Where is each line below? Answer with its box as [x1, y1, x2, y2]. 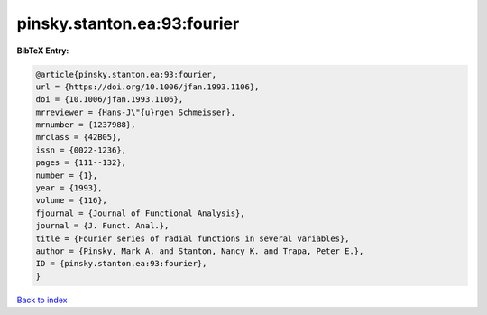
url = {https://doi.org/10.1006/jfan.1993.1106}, [35, 81, 260, 92]
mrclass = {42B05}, [35, 132, 122, 143]
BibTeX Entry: [16, 45, 69, 56]
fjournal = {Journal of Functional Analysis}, [35, 208, 245, 218]
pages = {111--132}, [35, 158, 126, 168]
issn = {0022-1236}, [35, 144, 126, 155]
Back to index [16, 294, 68, 305]
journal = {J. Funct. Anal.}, [35, 221, 170, 231]
